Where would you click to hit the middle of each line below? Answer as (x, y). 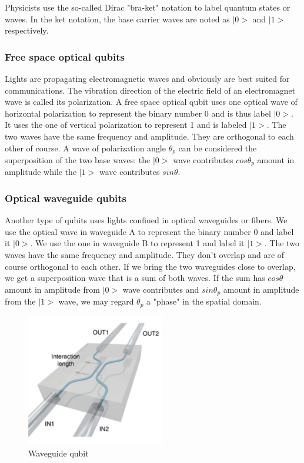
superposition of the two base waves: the (78, 160)
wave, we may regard (96, 301)
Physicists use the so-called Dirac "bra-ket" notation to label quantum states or (148, 7)
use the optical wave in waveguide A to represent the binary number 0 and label (149, 231)
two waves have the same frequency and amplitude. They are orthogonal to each (149, 136)
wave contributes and (161, 289)
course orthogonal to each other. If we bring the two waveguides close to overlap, (150, 266)
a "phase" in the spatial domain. (204, 301)
